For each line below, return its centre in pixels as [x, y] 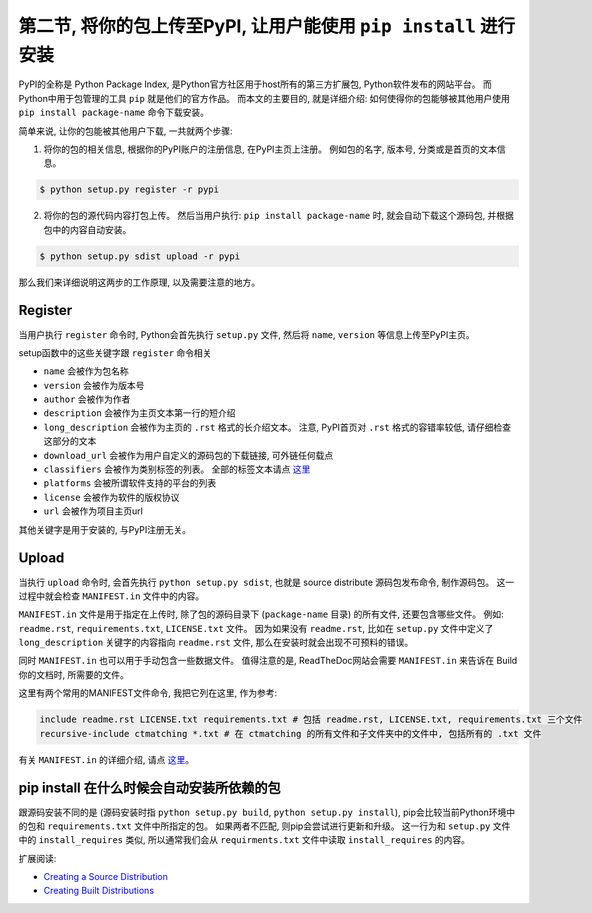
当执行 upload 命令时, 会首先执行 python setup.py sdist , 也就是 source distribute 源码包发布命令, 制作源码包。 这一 [266, 582]
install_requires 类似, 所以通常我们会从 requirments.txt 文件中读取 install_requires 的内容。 [254, 840]
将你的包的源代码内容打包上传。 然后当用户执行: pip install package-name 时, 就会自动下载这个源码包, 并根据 [279, 216]
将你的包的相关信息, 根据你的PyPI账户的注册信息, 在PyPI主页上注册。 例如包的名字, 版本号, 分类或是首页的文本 [270, 149]
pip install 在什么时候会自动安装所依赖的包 [150, 788]
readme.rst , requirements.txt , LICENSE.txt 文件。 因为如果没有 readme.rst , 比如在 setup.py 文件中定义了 [256, 628]
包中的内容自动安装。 [87, 229]
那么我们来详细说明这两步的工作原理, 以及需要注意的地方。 [139, 282]
